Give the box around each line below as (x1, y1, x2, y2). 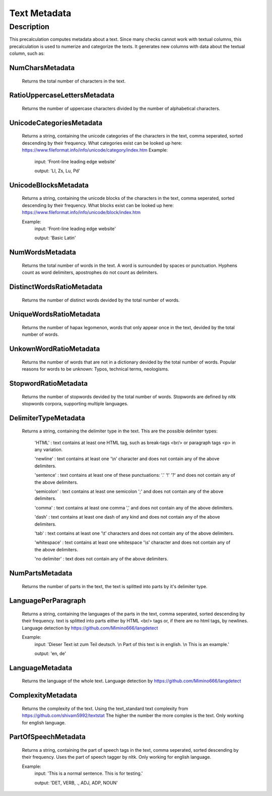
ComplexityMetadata (9, 691, 78, 700)
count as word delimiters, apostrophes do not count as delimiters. (22, 269, 158, 275)
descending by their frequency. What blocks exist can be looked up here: (22, 202, 174, 208)
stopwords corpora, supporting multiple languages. (22, 400, 128, 406)
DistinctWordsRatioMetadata (9, 282, 103, 291)
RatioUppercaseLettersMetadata (9, 91, 115, 100)
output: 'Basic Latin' (34, 235, 76, 241)
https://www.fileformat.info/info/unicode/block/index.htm (22, 209, 141, 215)
